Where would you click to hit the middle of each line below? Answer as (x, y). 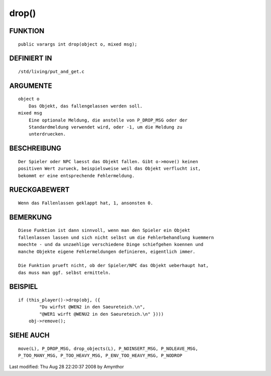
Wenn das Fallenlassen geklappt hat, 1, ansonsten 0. (86, 203)
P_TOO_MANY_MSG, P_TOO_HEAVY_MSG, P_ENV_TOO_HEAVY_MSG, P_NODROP (100, 356)
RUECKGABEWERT (39, 190)
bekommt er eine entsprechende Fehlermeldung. (77, 175)
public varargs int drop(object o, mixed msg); (78, 44)
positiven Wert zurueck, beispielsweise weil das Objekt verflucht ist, (109, 169)
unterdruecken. (47, 134)
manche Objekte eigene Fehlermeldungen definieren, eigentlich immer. (107, 252)
